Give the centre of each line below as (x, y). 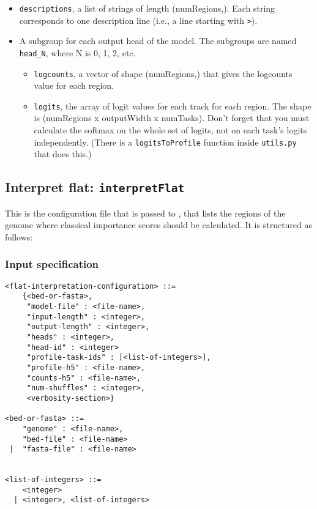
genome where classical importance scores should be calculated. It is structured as (159, 225)
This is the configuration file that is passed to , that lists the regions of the (145, 213)
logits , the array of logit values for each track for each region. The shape (173, 106)
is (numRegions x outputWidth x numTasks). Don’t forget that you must (172, 118)
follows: (19, 236)
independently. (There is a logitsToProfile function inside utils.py (165, 142)
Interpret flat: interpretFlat (95, 187)
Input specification (52, 264)
